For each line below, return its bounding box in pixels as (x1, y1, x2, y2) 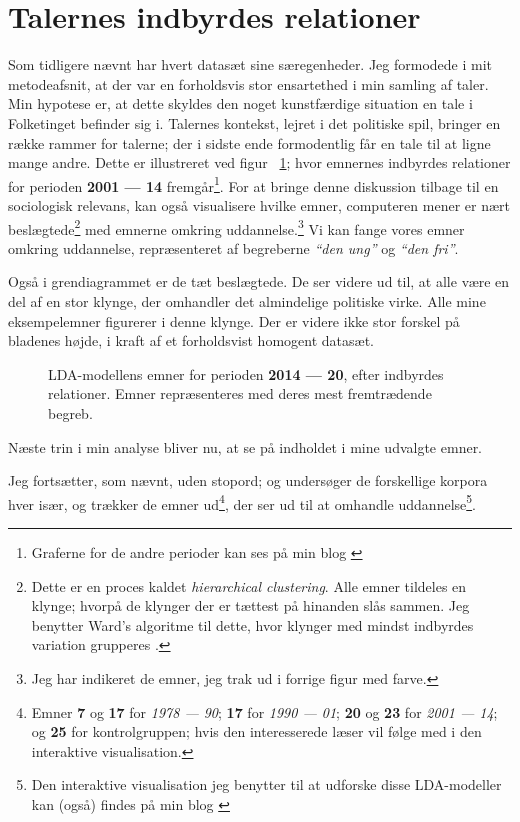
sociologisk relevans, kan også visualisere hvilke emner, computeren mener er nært (8, 194, 510, 215)
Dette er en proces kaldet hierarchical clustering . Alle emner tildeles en (31, 575, 467, 596)
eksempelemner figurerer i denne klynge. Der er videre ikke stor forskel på (8, 310, 460, 331)
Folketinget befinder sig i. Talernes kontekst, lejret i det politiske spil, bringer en (8, 112, 501, 133)
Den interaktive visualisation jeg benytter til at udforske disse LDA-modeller (31, 774, 502, 795)
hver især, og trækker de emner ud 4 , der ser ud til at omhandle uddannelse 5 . (8, 490, 476, 514)
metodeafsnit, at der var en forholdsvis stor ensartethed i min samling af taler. (8, 73, 489, 94)
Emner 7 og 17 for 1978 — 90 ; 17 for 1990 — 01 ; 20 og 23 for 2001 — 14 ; (31, 701, 498, 722)
